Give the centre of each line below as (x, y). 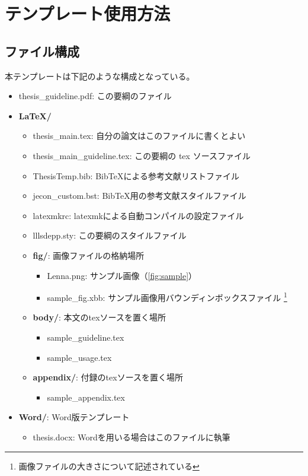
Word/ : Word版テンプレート (74, 417)
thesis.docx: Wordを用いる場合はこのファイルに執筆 (131, 437)
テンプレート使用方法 (88, 13)
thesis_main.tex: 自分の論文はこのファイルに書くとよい (139, 136)
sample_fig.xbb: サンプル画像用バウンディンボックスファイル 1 (167, 296)
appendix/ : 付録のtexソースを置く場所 (108, 377)
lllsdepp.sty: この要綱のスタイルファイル (110, 235)
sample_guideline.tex (86, 337)
